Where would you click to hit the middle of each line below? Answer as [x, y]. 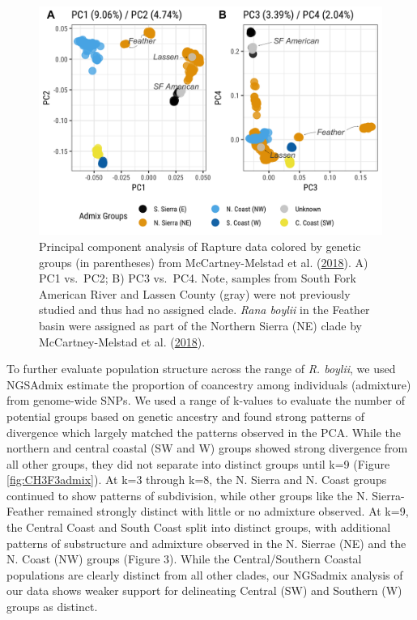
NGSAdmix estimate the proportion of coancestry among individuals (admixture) [209, 384]
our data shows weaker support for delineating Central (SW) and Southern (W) [204, 590]
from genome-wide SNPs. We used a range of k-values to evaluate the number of [206, 400]
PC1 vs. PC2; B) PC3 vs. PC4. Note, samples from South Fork [198, 278]
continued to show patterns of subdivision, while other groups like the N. [187, 495]
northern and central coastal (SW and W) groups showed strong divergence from [207, 448]
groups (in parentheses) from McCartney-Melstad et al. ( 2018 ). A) [204, 262]
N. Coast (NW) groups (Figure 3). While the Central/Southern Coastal [184, 559]
